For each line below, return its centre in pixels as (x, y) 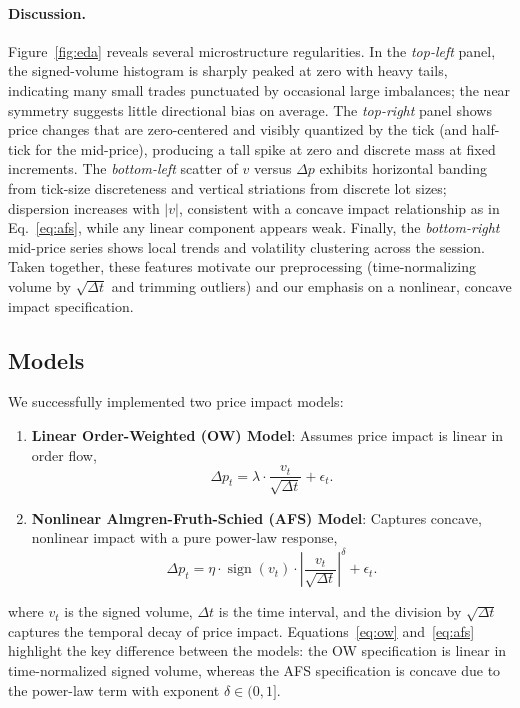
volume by (39, 285)
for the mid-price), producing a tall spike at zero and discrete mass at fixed (265, 148)
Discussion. (47, 12)
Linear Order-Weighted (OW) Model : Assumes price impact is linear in (267, 434)
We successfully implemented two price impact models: (176, 401)
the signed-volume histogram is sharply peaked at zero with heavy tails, (228, 70)
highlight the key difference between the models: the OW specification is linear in (257, 650)
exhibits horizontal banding (403, 168)
